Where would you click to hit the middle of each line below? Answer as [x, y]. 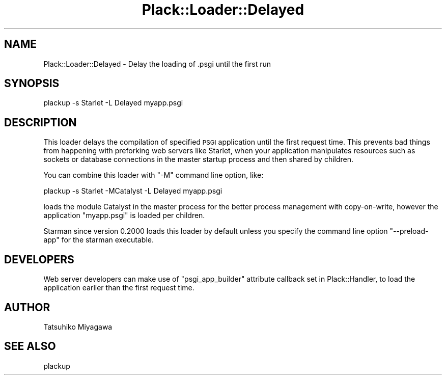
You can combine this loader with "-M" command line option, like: [154, 175]
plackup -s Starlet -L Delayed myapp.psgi [113, 103]
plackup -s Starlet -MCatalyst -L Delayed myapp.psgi [133, 191]
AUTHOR [27, 307]
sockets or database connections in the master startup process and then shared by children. [199, 159]
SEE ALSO [30, 346]
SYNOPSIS [32, 84]
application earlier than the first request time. [119, 288]
